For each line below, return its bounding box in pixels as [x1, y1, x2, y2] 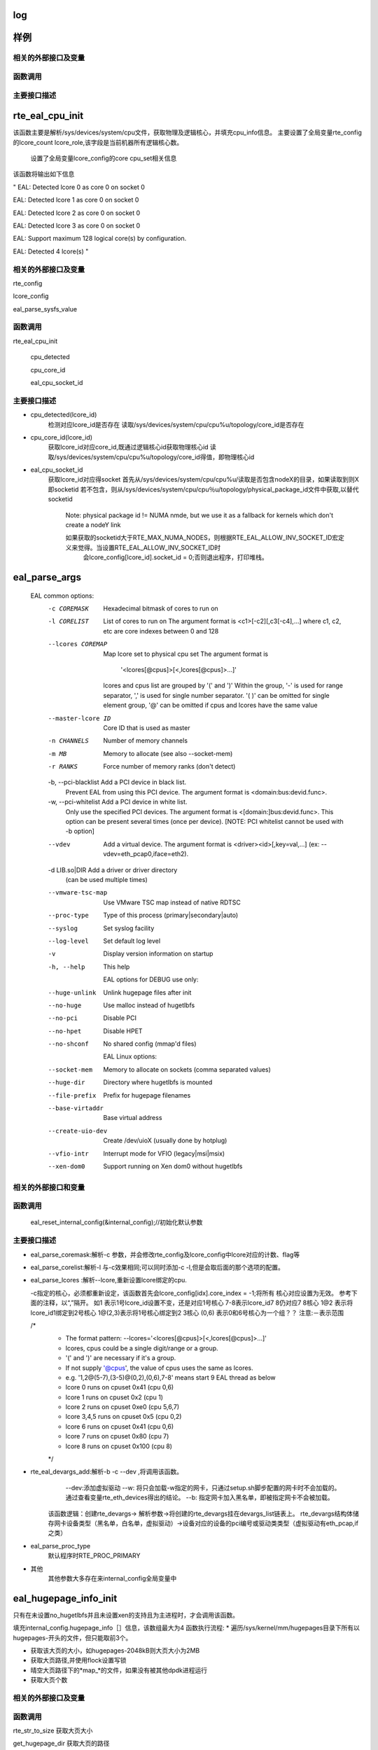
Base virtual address [103, 1114, 162, 1122]
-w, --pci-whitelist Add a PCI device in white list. [48, 798, 188, 806]
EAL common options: [30, 591, 94, 600]
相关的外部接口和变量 [13, 1182, 85, 1192]
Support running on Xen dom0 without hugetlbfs [103, 1162, 243, 1170]
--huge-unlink [48, 988, 97, 997]
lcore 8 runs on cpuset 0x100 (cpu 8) [65, 1442, 173, 1450]
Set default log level [103, 937, 161, 945]
